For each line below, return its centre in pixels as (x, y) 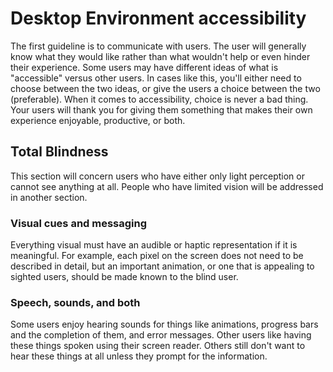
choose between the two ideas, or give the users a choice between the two (165, 88)
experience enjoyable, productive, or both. (98, 120)
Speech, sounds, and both (75, 302)
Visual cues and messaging (79, 223)
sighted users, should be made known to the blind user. (124, 277)
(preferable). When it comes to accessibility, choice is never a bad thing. (159, 99)
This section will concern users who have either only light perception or (157, 176)
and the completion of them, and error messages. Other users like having (161, 335)
